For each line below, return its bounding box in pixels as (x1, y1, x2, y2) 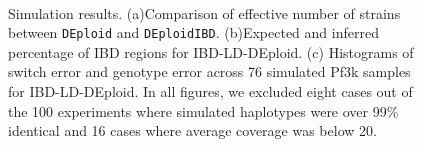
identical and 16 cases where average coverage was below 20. (8, 120, 377, 141)
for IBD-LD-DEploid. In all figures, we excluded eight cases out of (8, 81, 413, 102)
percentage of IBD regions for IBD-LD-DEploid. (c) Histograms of (8, 41, 414, 62)
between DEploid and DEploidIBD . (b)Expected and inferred (8, 22, 379, 43)
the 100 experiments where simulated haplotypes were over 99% (8, 100, 399, 121)
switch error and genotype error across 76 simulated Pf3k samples (8, 61, 411, 82)
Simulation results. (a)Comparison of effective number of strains (8, 2, 401, 23)
